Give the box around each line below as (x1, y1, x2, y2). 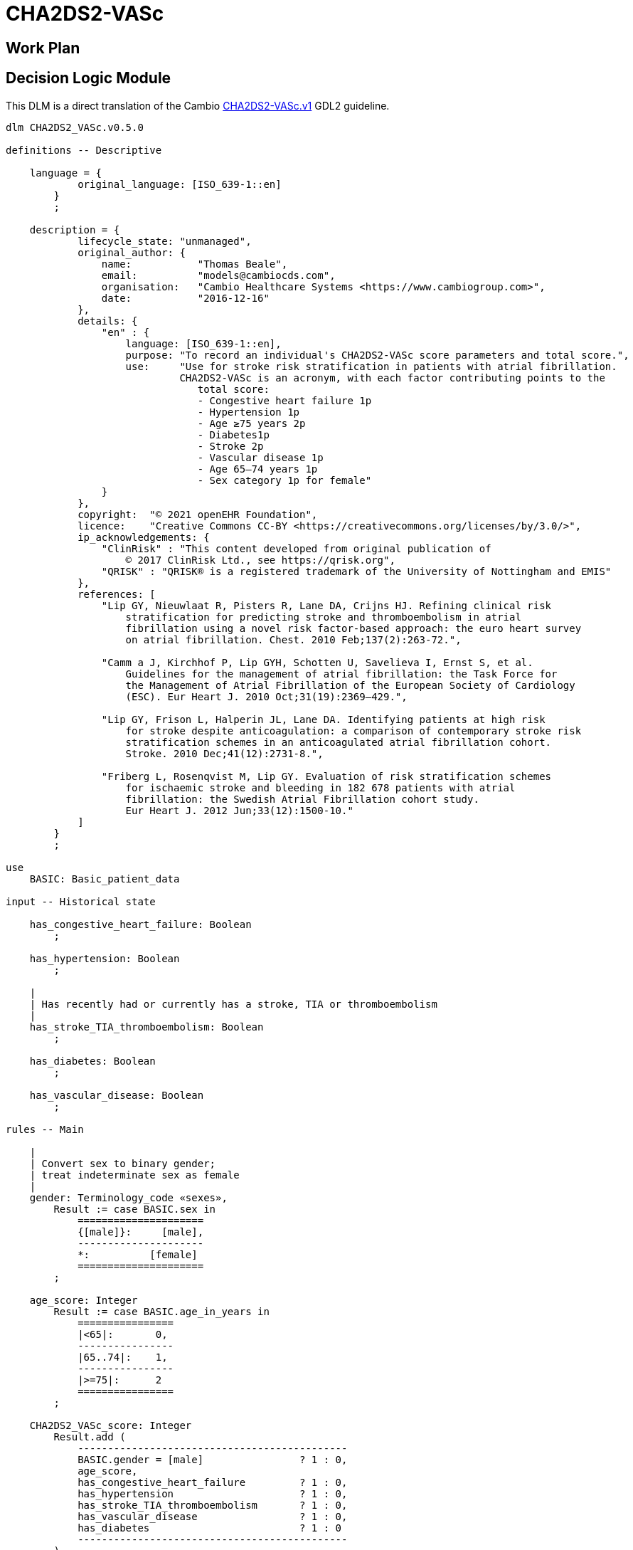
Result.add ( (53, 1430, 126, 1443)
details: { (78, 315, 138, 327)
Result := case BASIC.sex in (53, 1203, 216, 1215)
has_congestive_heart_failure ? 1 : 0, (78, 1476, 348, 1488)
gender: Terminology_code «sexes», (29, 1191, 228, 1203)
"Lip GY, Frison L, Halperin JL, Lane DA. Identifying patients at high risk (101, 713, 546, 725)
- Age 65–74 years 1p (197, 463, 318, 475)
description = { (29, 223, 120, 236)
